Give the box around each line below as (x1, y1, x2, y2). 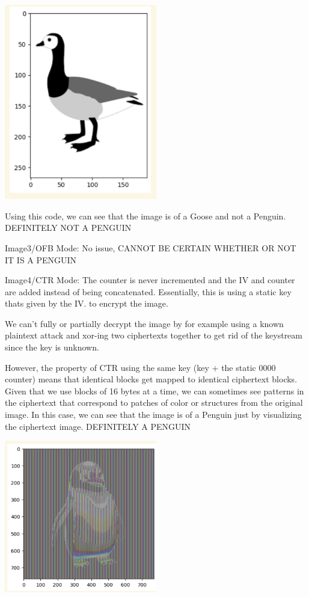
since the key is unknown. (5, 341, 99, 354)
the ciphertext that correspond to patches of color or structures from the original (5, 396, 303, 409)
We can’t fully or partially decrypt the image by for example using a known (5, 317, 284, 329)
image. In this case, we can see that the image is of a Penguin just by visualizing (5, 408, 302, 421)
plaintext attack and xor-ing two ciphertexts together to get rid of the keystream (5, 329, 302, 341)
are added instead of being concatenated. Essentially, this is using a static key (5, 285, 292, 298)
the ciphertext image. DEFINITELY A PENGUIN (5, 420, 191, 432)
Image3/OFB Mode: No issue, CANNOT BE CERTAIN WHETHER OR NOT (5, 241, 296, 254)
